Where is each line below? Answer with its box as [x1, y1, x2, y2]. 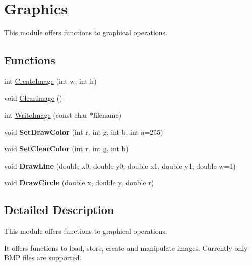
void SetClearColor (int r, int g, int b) [4, 143, 129, 154]
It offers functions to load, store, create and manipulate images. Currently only [4, 242, 248, 253]
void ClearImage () [4, 92, 62, 103]
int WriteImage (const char [4, 110, 88, 120]
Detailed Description [4, 202, 114, 218]
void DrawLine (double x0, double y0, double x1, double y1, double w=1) [4, 160, 236, 171]
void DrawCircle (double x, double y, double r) [4, 177, 154, 188]
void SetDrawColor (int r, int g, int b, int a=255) [4, 126, 163, 137]
